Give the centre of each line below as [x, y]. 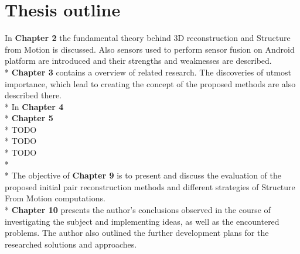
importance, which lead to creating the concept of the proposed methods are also [150, 83]
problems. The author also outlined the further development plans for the [137, 233]
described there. [33, 95]
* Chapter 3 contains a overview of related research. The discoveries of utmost [148, 72]
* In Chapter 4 [34, 106]
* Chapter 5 [29, 118]
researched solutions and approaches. [71, 244]
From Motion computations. [55, 198]
